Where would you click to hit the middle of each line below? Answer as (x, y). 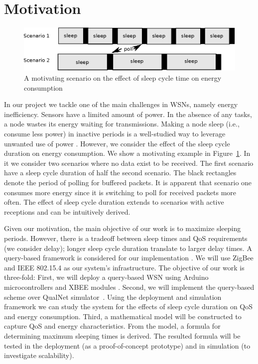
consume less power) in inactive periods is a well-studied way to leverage (115, 134)
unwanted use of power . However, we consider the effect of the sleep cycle (117, 143)
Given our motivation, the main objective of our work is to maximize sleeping (123, 228)
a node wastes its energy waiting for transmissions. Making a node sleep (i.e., (122, 124)
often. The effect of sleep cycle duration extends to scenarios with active (114, 202)
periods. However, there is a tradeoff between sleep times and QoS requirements (126, 238)
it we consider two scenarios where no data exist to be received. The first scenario (129, 163)
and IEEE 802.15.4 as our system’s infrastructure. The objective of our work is (124, 267)
